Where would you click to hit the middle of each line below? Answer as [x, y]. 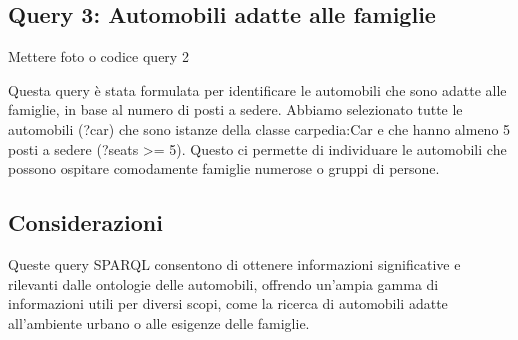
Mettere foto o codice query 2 [98, 56]
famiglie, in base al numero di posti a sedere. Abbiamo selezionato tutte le [235, 109]
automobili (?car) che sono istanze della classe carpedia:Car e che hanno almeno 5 [259, 128]
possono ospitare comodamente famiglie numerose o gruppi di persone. [224, 168]
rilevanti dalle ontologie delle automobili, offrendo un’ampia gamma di [223, 283]
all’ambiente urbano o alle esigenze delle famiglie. [159, 322]
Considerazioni [85, 222]
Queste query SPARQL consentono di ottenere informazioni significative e [234, 263]
